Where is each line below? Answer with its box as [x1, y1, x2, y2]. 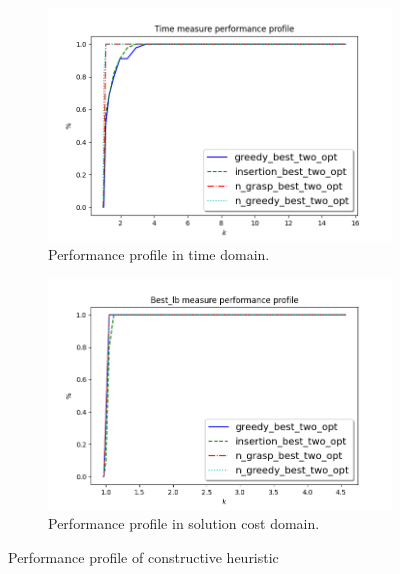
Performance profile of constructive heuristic [8, 546, 279, 567]
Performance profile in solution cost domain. [48, 513, 320, 534]
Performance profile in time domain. [48, 244, 270, 265]
